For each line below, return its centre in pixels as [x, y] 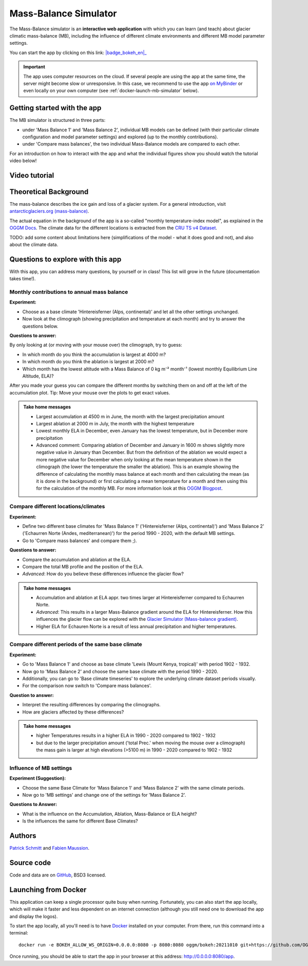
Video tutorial [32, 175]
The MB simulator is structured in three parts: [57, 120]
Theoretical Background [49, 192]
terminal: [19, 933]
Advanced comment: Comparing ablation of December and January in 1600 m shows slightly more [140, 445]
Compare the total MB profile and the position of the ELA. [83, 566]
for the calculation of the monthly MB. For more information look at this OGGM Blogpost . [129, 488]
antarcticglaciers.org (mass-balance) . [49, 211]
